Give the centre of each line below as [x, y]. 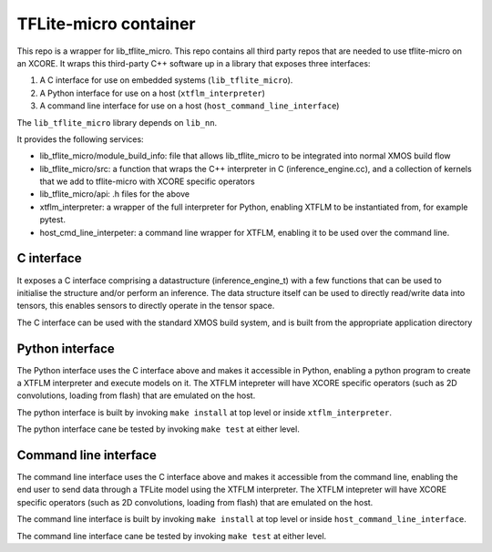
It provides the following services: [81, 139]
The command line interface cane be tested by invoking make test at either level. [172, 536]
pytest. [52, 220]
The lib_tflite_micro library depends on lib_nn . [117, 122]
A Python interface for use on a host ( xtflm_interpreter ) [153, 93]
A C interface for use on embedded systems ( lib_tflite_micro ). [166, 80]
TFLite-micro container [106, 24]
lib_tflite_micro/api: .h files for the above [115, 194]
